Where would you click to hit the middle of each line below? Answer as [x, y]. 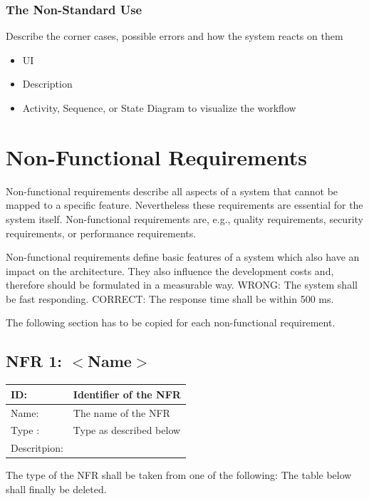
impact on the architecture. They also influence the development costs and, [170, 270]
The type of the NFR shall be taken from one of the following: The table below [179, 475]
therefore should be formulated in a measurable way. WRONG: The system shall [182, 285]
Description [47, 84]
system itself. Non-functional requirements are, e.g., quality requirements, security [184, 218]
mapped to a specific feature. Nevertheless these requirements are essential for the [184, 205]
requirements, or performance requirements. [101, 233]
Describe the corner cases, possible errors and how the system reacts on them [175, 36]
